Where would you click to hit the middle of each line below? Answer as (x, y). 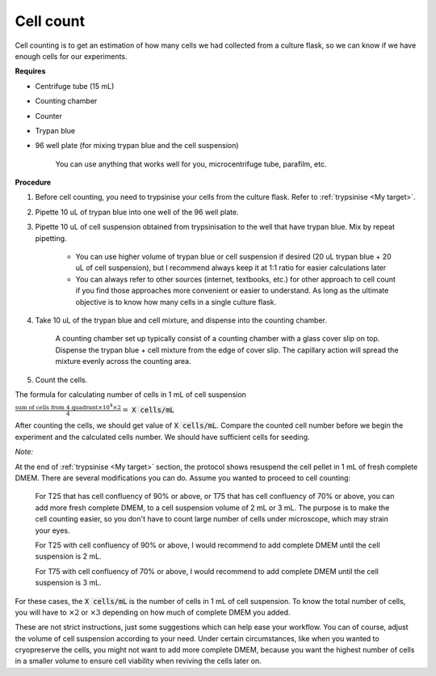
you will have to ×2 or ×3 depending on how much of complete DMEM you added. (153, 612)
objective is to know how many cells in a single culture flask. (176, 302)
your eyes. (52, 530)
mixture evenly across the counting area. (123, 361)
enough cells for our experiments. (71, 56)
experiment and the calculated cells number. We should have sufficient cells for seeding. (162, 437)
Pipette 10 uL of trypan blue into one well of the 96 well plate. (137, 212)
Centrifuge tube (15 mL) (75, 86)
